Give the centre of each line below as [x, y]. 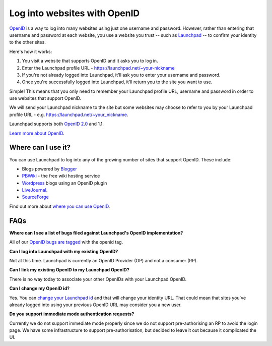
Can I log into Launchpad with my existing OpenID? [64, 251]
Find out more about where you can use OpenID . [60, 206]
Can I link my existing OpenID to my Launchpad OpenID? [69, 270]
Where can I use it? [40, 148]
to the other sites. [28, 42]
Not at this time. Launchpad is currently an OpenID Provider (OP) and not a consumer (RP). [104, 260]
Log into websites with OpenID [75, 13]
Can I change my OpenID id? [40, 289]
